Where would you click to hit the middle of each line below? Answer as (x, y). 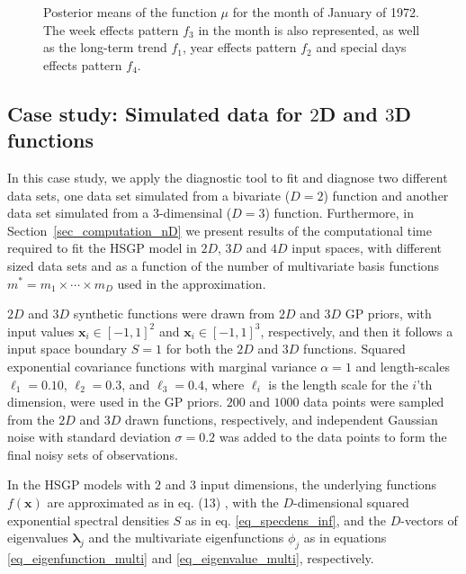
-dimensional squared (351, 502)
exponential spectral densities (88, 520)
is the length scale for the (338, 384)
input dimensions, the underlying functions (318, 484)
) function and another (386, 195)
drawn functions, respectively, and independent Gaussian (281, 419)
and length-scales (403, 366)
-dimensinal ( (195, 213)
